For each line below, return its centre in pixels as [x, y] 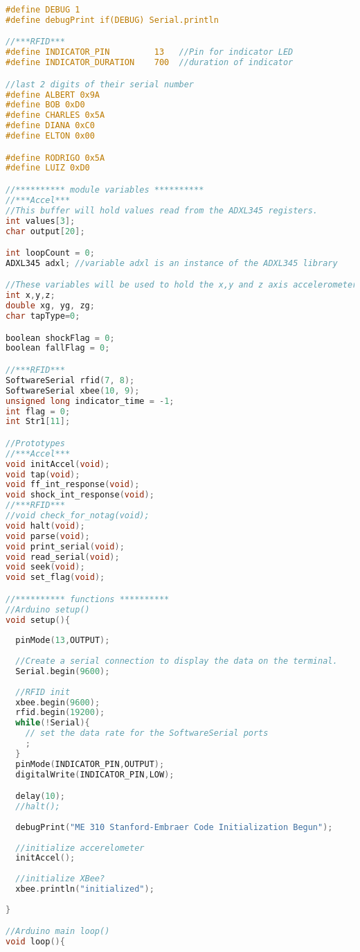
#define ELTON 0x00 [50, 136]
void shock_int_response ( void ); [80, 495]
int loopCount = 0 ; [50, 253]
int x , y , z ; [30, 296]
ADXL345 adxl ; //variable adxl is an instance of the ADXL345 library [172, 263]
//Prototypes [35, 443]
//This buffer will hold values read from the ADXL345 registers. [162, 210]
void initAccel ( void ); [58, 464]
